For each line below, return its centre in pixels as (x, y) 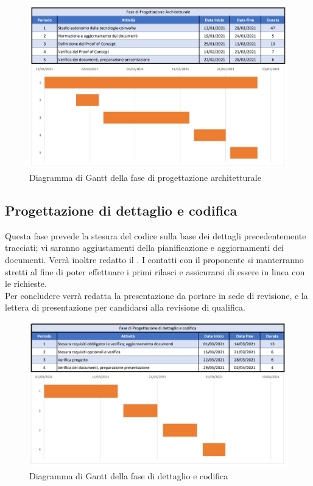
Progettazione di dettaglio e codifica (121, 210)
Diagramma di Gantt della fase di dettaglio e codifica (129, 476)
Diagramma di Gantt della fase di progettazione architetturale (145, 177)
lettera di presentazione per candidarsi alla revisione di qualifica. (125, 307)
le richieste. (26, 283)
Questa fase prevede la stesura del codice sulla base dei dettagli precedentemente (156, 235)
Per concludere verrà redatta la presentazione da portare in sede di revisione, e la (156, 295)
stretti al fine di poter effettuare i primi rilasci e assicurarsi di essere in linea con (155, 271)
